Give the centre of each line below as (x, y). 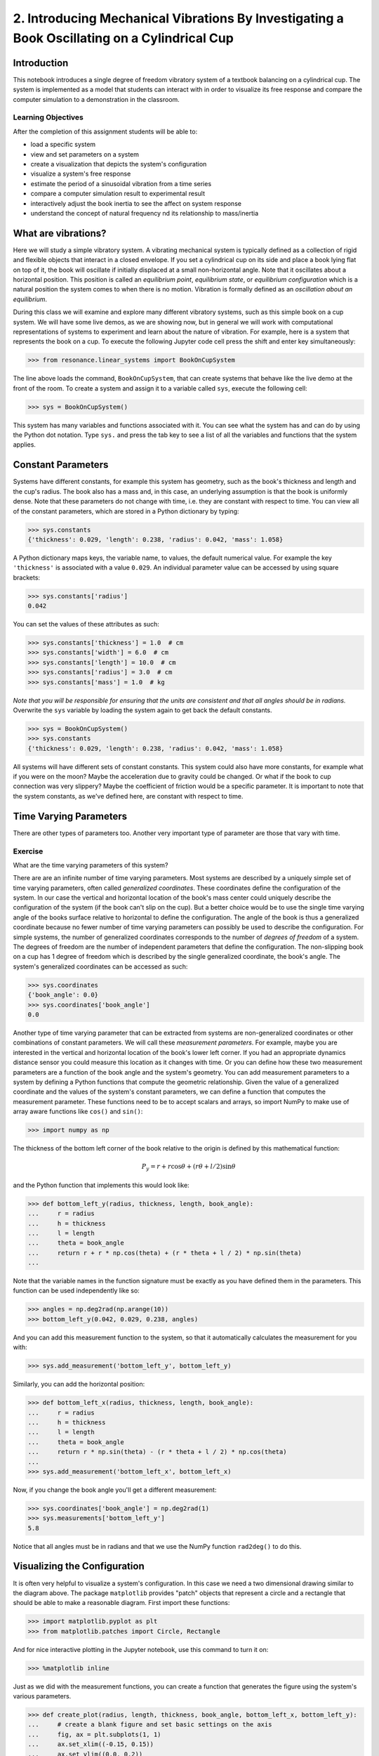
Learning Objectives (48, 117)
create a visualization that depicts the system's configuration (119, 164)
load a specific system (63, 145)
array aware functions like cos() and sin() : (78, 1112)
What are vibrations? (60, 233)
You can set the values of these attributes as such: (86, 624)
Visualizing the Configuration (79, 1566)
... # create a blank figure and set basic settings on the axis (150, 1725)
